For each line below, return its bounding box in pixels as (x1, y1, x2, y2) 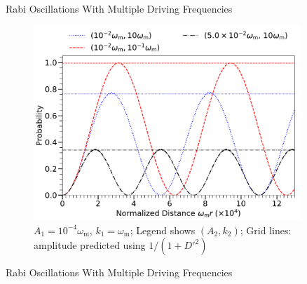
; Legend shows (130, 222, 196, 237)
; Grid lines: (240, 222, 292, 237)
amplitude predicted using (34, 238, 146, 252)
